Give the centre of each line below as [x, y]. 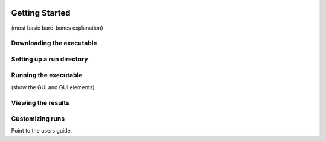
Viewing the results [40, 102]
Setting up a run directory [50, 59]
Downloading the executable [54, 43]
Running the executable [47, 75]
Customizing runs [38, 119]
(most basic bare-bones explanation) [57, 28]
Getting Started [41, 13]
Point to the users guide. [42, 131]
